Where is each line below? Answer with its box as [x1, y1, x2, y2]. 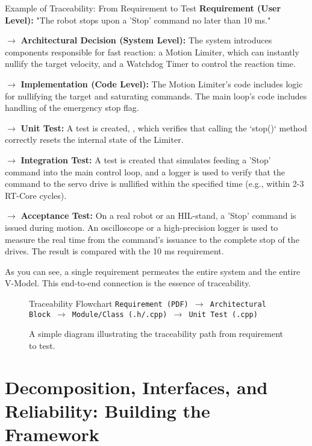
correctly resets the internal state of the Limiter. [5, 133, 184, 146]
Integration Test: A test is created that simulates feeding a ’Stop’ [20, 153, 271, 166]
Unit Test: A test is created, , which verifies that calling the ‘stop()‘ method [20, 121, 307, 134]
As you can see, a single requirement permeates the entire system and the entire [5, 265, 301, 277]
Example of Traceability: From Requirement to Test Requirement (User [5, 2, 281, 14]
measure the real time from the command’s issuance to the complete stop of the [5, 233, 299, 245]
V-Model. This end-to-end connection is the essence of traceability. [5, 277, 251, 289]
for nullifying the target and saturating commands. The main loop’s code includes [5, 89, 307, 102]
